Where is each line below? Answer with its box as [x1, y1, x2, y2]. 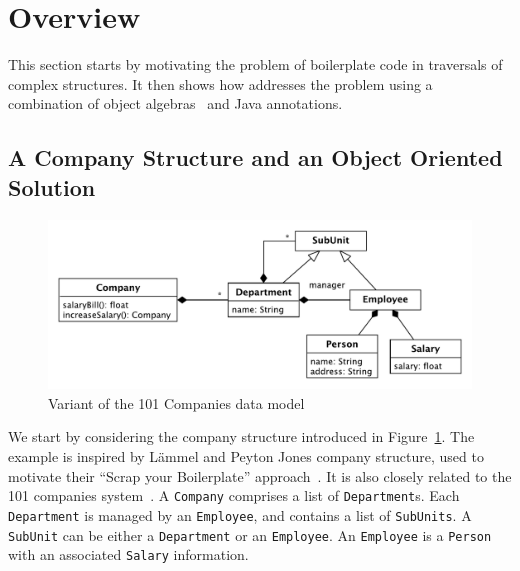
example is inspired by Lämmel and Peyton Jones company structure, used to [8, 446, 484, 467]
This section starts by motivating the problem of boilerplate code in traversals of [8, 54, 503, 75]
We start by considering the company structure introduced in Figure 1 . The [8, 426, 475, 447]
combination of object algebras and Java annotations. [8, 93, 343, 114]
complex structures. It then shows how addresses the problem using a [8, 73, 433, 94]
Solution [8, 171, 96, 202]
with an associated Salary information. [8, 544, 249, 565]
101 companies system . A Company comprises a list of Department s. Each [8, 485, 460, 506]
